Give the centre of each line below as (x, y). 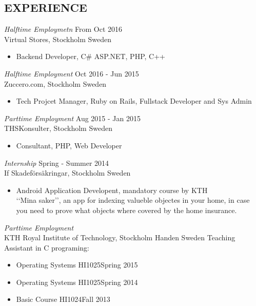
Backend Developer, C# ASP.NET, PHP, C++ (91, 56)
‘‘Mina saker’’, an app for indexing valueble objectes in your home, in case (133, 200)
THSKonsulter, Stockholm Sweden (58, 128)
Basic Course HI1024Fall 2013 (63, 299)
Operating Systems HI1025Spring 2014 (77, 282)
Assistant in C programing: (47, 247)
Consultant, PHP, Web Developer (69, 145)
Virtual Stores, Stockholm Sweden (58, 39)
